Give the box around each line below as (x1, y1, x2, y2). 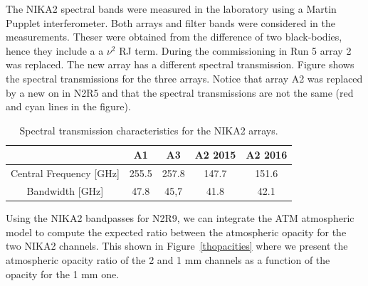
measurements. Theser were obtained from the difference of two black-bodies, (6, 29, 342, 44)
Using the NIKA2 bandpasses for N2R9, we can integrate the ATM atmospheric (6, 211, 354, 226)
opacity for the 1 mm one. (6, 266, 120, 281)
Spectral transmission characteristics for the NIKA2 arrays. (19, 122, 278, 137)
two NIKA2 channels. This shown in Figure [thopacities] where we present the (6, 238, 348, 253)
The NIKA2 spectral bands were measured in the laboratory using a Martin (6, 1, 337, 16)
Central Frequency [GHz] (11, 166, 120, 181)
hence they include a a (6, 43, 104, 58)
